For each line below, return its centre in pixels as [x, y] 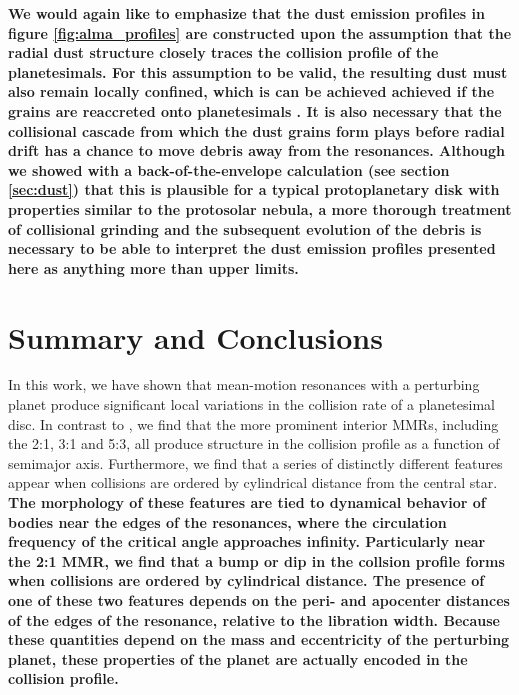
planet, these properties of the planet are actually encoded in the [238, 658]
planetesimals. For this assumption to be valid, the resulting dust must [258, 71]
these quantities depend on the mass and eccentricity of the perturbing [259, 639]
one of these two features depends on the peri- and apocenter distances [259, 599]
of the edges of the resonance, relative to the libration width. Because [254, 619]
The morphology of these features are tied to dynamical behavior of [247, 502]
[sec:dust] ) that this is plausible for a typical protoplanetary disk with [254, 189]
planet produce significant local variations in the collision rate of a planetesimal [251, 404]
